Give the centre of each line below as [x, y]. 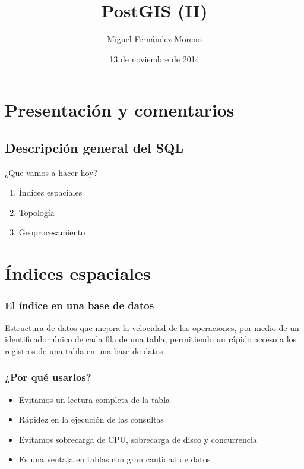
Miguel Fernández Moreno [154, 39]
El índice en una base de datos [80, 305]
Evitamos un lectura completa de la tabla [94, 399]
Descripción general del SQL [94, 147]
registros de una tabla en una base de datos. [85, 350]
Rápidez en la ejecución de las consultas [91, 419]
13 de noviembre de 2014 [154, 59]
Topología [37, 212]
